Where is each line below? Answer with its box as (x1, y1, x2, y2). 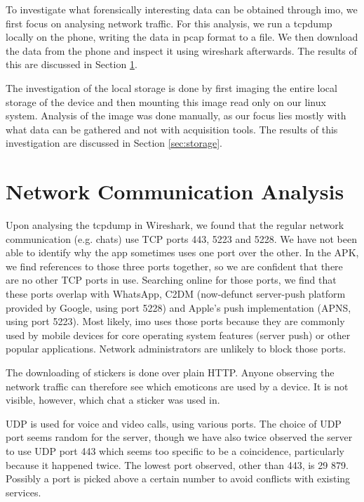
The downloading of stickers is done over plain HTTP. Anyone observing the (6, 365, 335, 379)
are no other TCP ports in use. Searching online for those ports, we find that (6, 272, 337, 287)
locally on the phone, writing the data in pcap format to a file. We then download (6, 29, 358, 44)
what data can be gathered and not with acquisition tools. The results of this (6, 121, 338, 136)
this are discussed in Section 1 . (6, 57, 137, 72)
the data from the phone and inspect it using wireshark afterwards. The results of (6, 43, 357, 58)
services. (6, 484, 41, 499)
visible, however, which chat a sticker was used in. (6, 392, 220, 407)
